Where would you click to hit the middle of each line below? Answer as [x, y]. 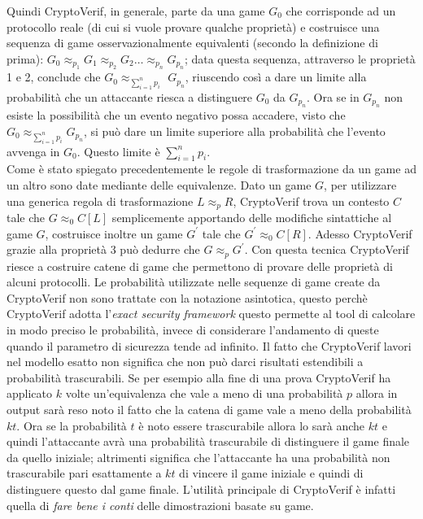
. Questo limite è [118, 151]
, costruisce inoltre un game [114, 233]
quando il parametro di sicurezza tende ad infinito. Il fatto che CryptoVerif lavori [209, 345]
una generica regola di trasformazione [100, 201]
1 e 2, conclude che [54, 77]
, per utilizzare [360, 184]
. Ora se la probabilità [72, 425]
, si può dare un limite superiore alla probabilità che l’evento [234, 131]
